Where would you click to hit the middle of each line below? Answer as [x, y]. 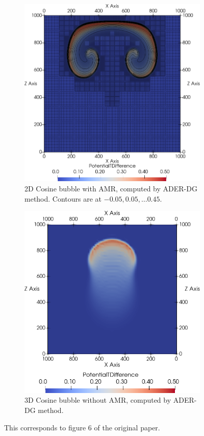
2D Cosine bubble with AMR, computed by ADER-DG [111, 188]
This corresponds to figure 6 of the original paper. [82, 427]
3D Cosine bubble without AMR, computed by [98, 400]
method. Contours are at [63, 198]
